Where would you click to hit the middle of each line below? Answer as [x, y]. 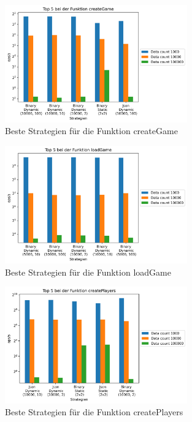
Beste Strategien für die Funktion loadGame [88, 272]
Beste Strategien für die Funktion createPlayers [94, 412]
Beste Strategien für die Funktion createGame [91, 131]
